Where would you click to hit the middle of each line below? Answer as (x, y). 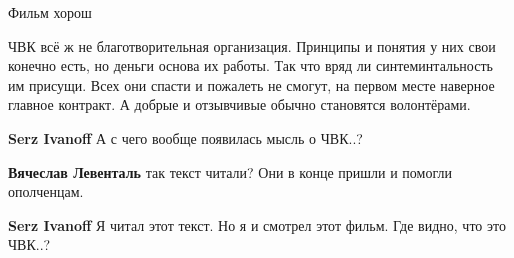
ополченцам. (46, 191)
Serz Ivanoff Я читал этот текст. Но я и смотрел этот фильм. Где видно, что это (257, 224)
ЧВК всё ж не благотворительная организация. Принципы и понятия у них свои (252, 45)
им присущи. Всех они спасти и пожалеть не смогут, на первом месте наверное (251, 84)
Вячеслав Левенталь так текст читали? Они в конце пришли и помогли (230, 171)
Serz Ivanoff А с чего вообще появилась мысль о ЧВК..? (185, 137)
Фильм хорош (50, 12)
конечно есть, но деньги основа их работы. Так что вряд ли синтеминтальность (250, 65)
